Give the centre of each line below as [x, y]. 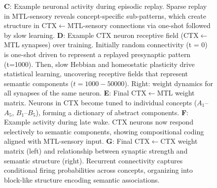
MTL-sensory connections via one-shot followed [139, 25]
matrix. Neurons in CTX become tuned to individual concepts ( [101, 102]
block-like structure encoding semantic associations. [82, 179]
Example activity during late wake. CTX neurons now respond [99, 122]
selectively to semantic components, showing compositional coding [104, 131]
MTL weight [176, 93]
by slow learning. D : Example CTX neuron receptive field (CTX [101, 35]
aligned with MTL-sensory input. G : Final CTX [77, 141]
